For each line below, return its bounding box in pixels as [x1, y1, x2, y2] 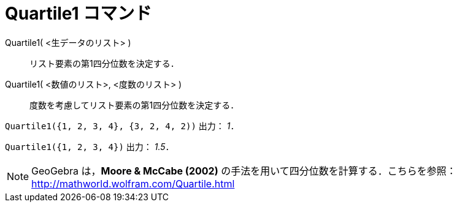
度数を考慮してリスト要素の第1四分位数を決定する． [29, 99, 239, 110]
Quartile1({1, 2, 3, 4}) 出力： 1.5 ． [5, 141, 174, 152]
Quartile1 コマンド [5, 3, 152, 24]
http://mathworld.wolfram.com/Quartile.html [31, 177, 235, 190]
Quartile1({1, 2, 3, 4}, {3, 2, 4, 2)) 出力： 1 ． [5, 120, 239, 131]
